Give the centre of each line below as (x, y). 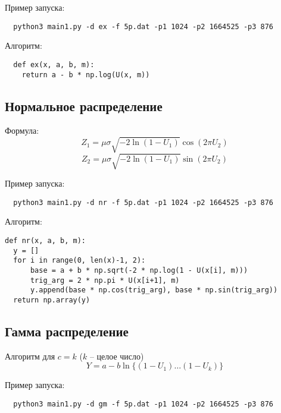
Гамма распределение (67, 331)
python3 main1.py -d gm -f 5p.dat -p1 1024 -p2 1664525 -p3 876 (143, 404)
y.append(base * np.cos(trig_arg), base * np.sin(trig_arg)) (154, 290)
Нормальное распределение (84, 105)
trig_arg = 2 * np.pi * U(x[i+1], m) (105, 280)
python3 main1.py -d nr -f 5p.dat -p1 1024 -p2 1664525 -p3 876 (143, 202)
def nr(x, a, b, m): (46, 240)
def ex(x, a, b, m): (54, 64)
